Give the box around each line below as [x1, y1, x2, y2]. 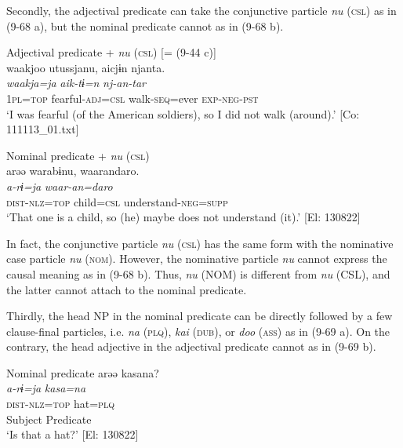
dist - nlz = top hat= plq [6, 395, 114, 412]
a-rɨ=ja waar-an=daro [6, 177, 113, 194]
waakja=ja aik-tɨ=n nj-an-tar [6, 75, 147, 91]
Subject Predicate [6, 410, 92, 427]
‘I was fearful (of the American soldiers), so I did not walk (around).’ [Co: [6, 105, 360, 122]
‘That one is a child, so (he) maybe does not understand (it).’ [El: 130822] [6, 209, 361, 225]
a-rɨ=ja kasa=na [6, 380, 86, 396]
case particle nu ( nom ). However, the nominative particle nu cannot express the [6, 250, 387, 267]
